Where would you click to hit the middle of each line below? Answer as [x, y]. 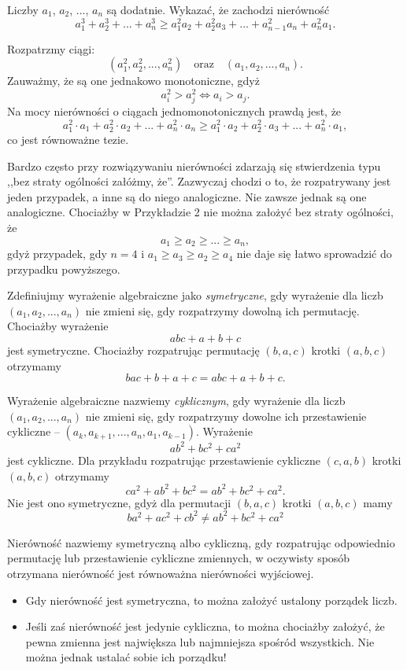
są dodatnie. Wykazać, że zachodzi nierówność [218, 9]
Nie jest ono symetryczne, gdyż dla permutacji [119, 502]
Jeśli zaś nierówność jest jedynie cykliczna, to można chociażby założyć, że [205, 626]
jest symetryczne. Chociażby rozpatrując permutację [133, 350]
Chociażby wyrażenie [58, 326]
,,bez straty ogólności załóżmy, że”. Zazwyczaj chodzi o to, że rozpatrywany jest [199, 181]
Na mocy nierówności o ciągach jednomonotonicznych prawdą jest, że [174, 111]
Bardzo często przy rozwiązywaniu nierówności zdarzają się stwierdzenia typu [194, 166]
